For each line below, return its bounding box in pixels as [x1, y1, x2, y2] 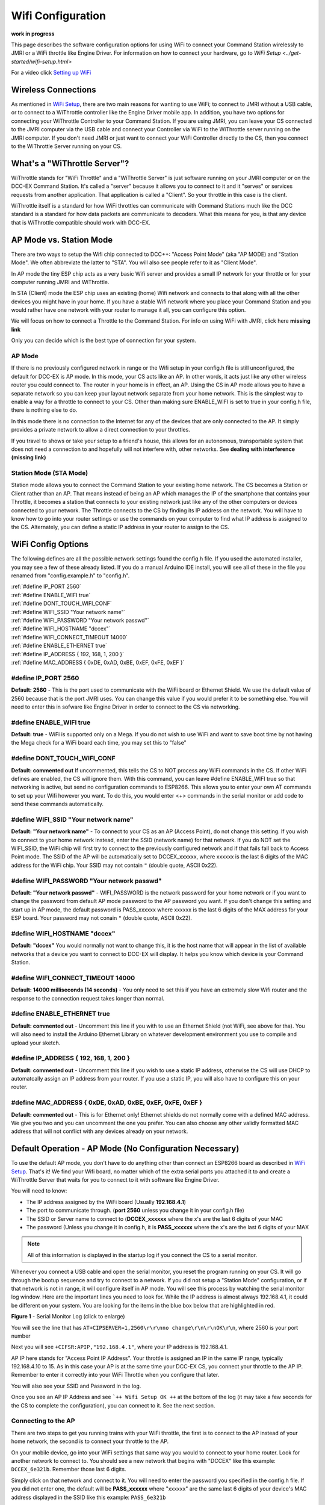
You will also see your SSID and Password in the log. [11, 1382, 141, 1389]
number [11, 1332, 31, 1339]
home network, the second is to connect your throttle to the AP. [11, 1438, 169, 1445]
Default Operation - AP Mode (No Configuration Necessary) [11, 1144, 240, 1154]
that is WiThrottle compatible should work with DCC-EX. [11, 219, 150, 226]
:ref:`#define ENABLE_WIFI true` [11, 591, 91, 598]
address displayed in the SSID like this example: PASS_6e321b [11, 1494, 166, 1501]
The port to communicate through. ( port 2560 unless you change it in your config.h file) [26, 1207, 245, 1214]
